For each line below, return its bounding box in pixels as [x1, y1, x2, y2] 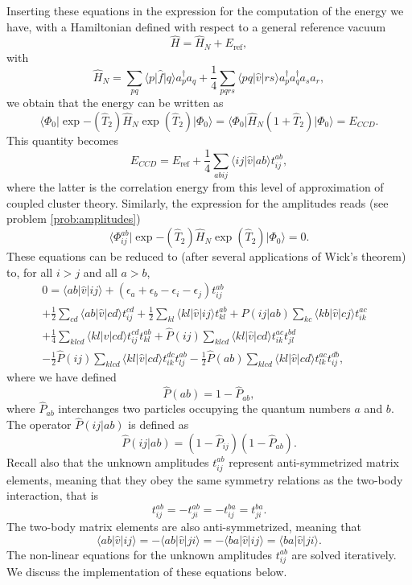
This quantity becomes [6, 131, 118, 148]
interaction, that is [6, 487, 99, 504]
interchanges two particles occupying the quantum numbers [58, 400, 351, 417]
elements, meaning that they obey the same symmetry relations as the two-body [6, 471, 403, 488]
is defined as [128, 416, 189, 433]
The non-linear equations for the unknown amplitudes [6, 546, 273, 562]
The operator [6, 416, 72, 433]
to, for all [6, 263, 53, 280]
